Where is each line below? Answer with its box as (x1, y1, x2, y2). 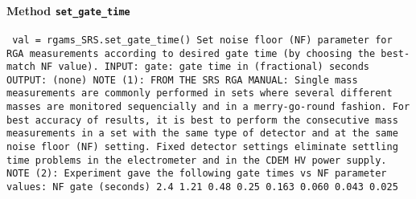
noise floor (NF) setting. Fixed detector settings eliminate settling (6, 141, 398, 153)
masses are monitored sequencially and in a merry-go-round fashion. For (6, 101, 410, 113)
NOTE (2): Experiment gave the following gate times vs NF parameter (6, 168, 387, 180)
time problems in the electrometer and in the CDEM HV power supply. (6, 154, 387, 166)
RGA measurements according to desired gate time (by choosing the (6, 47, 376, 59)
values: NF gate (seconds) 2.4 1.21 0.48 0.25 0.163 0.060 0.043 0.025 (6, 181, 398, 193)
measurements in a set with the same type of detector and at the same (6, 128, 398, 140)
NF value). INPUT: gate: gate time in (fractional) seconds (40, 61, 370, 73)
